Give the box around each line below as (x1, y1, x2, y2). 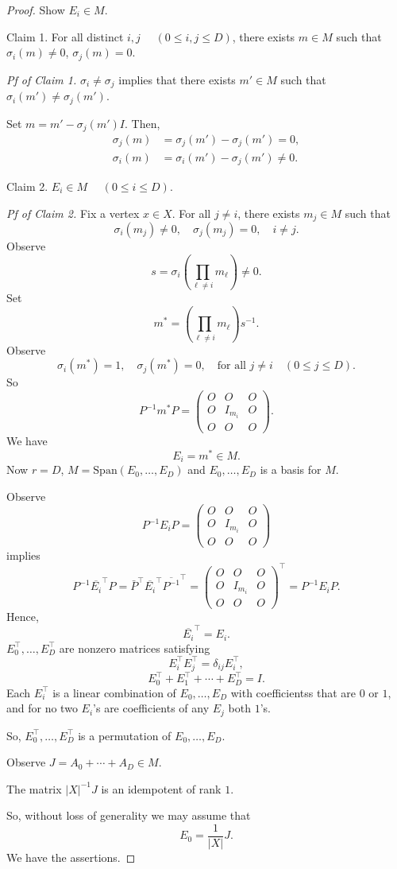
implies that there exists (118, 71, 236, 87)
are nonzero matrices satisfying (59, 639, 210, 656)
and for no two (6, 700, 78, 716)
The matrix (6, 780, 62, 797)
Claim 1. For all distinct (6, 28, 124, 45)
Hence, (6, 607, 39, 624)
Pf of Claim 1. (6, 71, 77, 87)
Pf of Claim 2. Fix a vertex (6, 204, 140, 221)
